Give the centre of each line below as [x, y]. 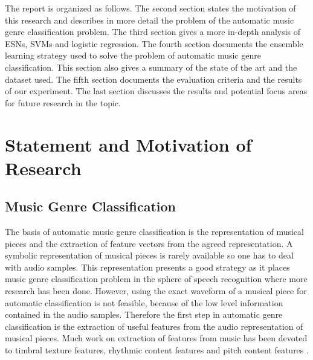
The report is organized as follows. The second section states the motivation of [150, 8]
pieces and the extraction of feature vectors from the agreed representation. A [149, 243]
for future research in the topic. [63, 102]
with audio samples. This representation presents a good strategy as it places [147, 267]
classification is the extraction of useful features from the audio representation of [154, 326]
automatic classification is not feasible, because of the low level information [144, 302]
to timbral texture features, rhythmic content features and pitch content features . [157, 350]
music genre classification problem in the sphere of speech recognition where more [156, 279]
